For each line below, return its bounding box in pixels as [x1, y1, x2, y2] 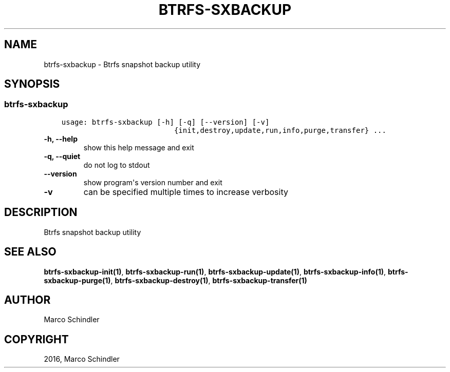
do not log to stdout [83, 160, 150, 169]
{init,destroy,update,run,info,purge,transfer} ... [174, 126, 386, 134]
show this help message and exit [83, 143, 194, 152]
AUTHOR [4, 293, 51, 306]
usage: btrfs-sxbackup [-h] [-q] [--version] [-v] [61, 118, 270, 126]
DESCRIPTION [4, 206, 78, 219]
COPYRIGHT [4, 332, 69, 346]
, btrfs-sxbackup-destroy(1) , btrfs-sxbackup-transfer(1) [110, 276, 307, 285]
